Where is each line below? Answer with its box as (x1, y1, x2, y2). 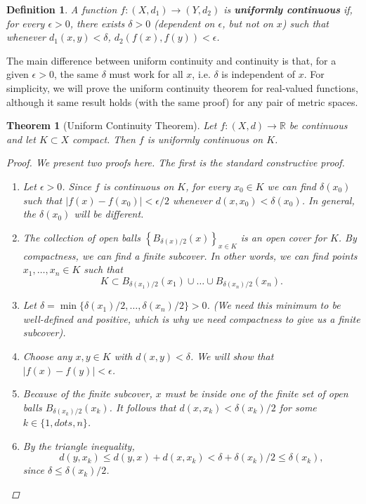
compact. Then (72, 131, 136, 146)
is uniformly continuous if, (223, 2, 353, 16)
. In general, (301, 192, 355, 207)
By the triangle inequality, (22, 438, 135, 453)
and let (6, 131, 36, 146)
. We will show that (190, 349, 274, 363)
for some (279, 399, 317, 414)
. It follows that (109, 399, 176, 414)
